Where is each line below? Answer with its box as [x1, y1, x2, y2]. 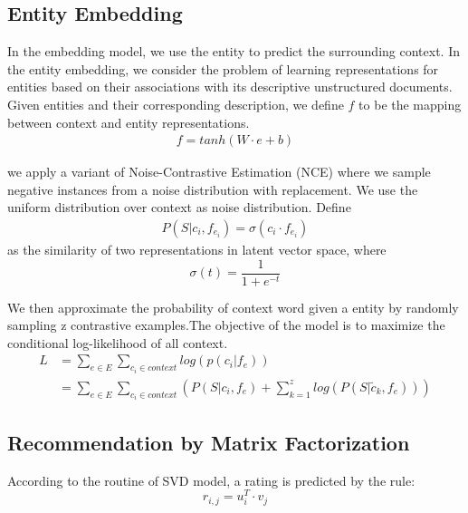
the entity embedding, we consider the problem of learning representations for [7, 59, 439, 78]
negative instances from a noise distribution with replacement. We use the [7, 179, 418, 198]
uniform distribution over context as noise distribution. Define [7, 198, 351, 217]
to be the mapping [358, 94, 462, 113]
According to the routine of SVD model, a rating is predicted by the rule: [7, 470, 415, 489]
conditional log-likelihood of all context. [7, 333, 228, 352]
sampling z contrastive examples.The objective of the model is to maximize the [7, 315, 445, 334]
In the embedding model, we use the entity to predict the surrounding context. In [7, 42, 460, 61]
